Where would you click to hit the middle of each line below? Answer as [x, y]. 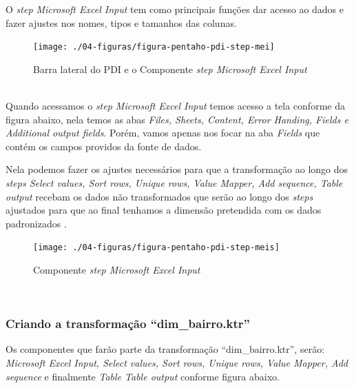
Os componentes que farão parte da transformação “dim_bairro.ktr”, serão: [165, 349]
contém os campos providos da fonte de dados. [104, 146]
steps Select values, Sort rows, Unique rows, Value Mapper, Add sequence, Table [174, 183]
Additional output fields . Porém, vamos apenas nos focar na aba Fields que [163, 133]
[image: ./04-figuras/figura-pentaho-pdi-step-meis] [156, 248]
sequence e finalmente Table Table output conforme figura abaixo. [143, 376]
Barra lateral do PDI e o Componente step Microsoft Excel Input [170, 69]
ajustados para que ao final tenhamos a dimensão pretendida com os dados [164, 210]
